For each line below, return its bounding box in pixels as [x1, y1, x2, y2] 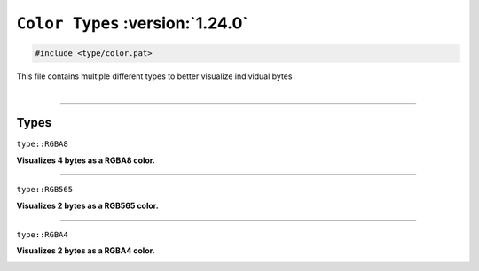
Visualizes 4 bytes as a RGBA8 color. [16, 155, 155, 166]
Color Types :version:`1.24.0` [16, 13, 248, 33]
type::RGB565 [16, 184, 74, 195]
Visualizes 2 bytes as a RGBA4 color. [16, 245, 155, 256]
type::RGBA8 [16, 139, 68, 150]
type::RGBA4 [16, 229, 68, 239]
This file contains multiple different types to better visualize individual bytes [16, 71, 293, 81]
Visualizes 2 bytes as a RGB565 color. [16, 200, 159, 211]
